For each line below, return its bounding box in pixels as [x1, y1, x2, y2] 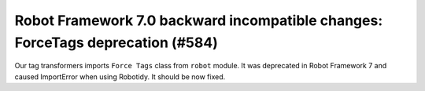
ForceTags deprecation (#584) [14, 34, 218, 51]
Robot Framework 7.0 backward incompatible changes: [14, 12, 383, 29]
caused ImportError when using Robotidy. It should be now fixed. [14, 71, 226, 82]
